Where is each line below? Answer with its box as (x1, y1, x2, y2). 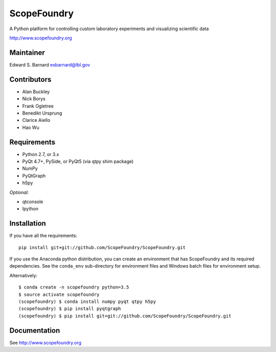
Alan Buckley (22, 89, 50, 95)
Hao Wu (22, 124, 39, 130)
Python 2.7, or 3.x (22, 151, 59, 157)
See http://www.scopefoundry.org (9, 339, 82, 345)
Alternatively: (9, 272, 38, 278)
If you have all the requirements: (9, 233, 78, 239)
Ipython (22, 206, 38, 212)
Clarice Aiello (22, 117, 51, 123)
